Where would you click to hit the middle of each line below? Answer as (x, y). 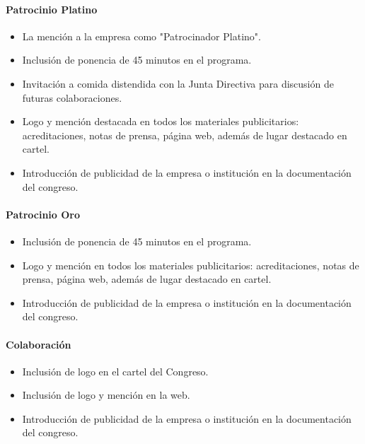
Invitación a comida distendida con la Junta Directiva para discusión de (178, 83)
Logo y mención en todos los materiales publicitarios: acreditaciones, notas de (191, 265)
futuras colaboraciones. (72, 97)
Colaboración (39, 344)
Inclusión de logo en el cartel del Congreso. (115, 371)
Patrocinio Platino (52, 9)
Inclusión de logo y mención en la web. (106, 395)
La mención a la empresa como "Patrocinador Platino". (141, 36)
